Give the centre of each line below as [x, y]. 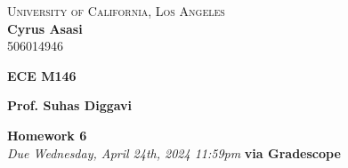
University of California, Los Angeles [116, 11]
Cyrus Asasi [45, 28]
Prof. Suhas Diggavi [70, 105]
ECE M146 [42, 75]
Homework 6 [47, 135]
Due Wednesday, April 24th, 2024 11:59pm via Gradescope [174, 152]
